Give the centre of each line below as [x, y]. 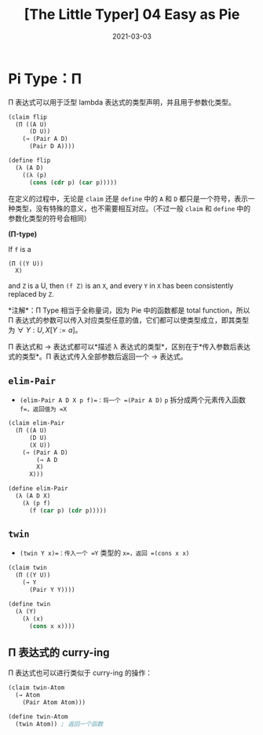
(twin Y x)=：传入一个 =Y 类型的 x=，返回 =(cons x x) [104, 553]
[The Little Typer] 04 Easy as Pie [132, 15]
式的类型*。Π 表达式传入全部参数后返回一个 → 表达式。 [98, 356]
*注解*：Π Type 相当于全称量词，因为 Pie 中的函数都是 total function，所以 [129, 310]
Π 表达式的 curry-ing [59, 652]
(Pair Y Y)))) [52, 590]
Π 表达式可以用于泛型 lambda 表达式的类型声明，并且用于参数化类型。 [122, 102]
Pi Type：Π [45, 78]
